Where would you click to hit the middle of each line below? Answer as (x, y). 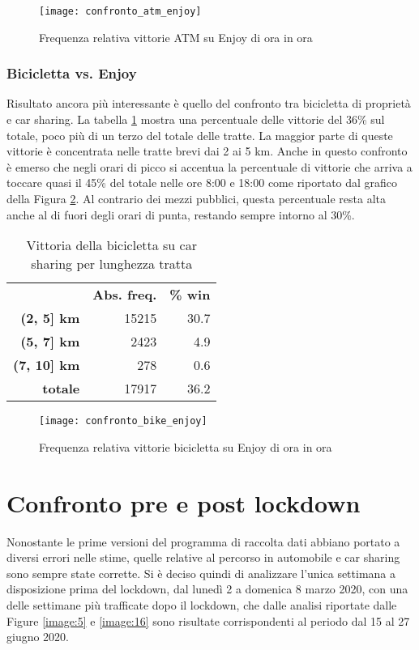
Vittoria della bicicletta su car (111, 245)
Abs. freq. (125, 295)
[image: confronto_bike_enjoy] (123, 421)
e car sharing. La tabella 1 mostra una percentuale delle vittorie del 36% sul (196, 119)
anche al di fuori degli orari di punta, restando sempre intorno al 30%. (181, 214)
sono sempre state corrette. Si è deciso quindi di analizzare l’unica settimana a (201, 573)
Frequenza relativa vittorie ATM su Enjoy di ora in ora (176, 37)
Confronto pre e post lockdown (184, 502)
